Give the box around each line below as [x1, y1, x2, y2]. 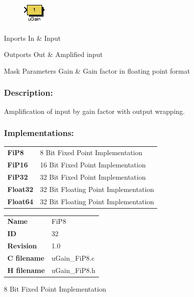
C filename [7, 252, 45, 263]
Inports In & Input [4, 32, 61, 43]
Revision [7, 241, 37, 251]
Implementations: [4, 127, 74, 139]
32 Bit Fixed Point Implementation [40, 171, 146, 182]
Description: [4, 86, 53, 99]
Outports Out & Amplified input [4, 49, 103, 59]
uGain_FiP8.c [51, 252, 95, 263]
